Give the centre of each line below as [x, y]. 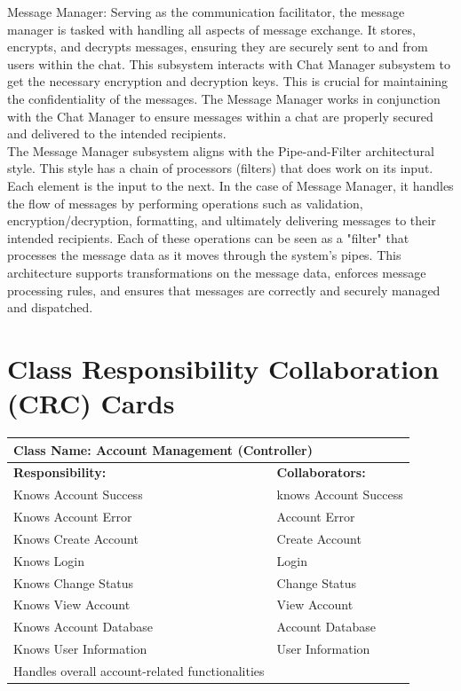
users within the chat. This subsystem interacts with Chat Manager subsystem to [229, 63]
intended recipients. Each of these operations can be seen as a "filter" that [208, 237]
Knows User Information [80, 649]
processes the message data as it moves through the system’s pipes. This [204, 255]
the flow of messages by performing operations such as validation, [185, 203]
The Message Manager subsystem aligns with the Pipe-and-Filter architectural [221, 150]
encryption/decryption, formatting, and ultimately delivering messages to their [222, 220]
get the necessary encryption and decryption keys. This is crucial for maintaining [228, 81]
